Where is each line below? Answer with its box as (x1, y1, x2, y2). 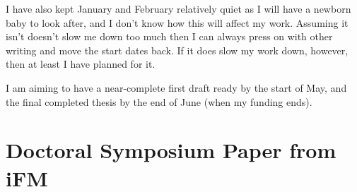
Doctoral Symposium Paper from (6, 136, 336, 164)
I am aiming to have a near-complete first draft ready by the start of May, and (6, 80, 347, 95)
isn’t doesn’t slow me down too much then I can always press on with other (6, 29, 333, 44)
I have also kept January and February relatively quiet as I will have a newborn (6, 1, 351, 16)
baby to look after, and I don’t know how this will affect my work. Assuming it (6, 15, 349, 30)
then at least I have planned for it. (6, 56, 156, 71)
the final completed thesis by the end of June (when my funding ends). (6, 94, 312, 109)
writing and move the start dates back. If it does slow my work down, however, (6, 42, 349, 57)
